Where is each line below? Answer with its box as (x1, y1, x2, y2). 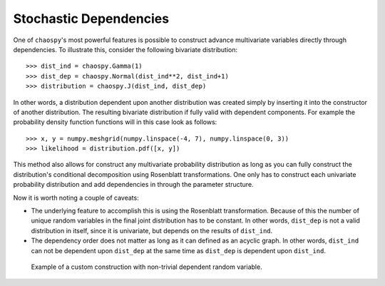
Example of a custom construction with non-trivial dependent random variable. (31, 262, 263, 271)
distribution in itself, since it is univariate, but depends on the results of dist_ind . (31, 226, 273, 235)
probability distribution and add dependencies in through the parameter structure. (13, 180, 254, 189)
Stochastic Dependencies (13, 11, 170, 26)
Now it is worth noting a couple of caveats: (13, 193, 139, 202)
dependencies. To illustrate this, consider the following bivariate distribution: (13, 45, 238, 53)
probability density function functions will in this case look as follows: (13, 118, 217, 126)
